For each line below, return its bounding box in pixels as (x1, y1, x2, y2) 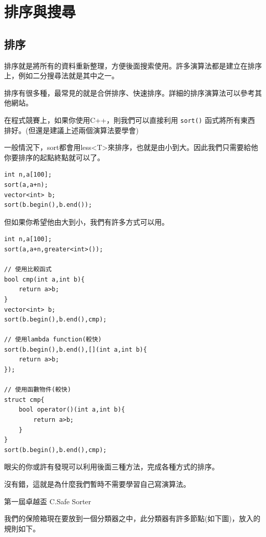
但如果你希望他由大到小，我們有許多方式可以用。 (4, 216, 169, 227)
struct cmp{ (4, 396, 45, 403)
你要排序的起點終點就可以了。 (4, 152, 104, 162)
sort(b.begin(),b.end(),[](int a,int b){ (4, 346, 147, 353)
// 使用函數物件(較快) (4, 386, 71, 394)
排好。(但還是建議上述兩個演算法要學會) (4, 124, 139, 135)
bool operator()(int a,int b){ (18, 406, 125, 414)
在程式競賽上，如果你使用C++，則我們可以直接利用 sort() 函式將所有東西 (4, 114, 255, 125)
